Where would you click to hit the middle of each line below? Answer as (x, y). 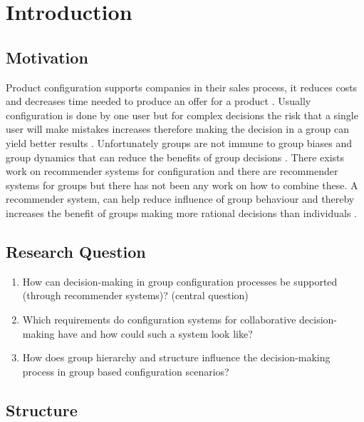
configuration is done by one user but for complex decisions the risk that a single (182, 115)
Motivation (47, 57)
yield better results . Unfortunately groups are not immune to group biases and (179, 142)
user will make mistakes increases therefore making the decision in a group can (178, 129)
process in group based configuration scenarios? (126, 371)
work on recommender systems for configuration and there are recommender (172, 171)
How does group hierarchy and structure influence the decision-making (176, 357)
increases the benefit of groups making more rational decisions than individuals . (181, 212)
